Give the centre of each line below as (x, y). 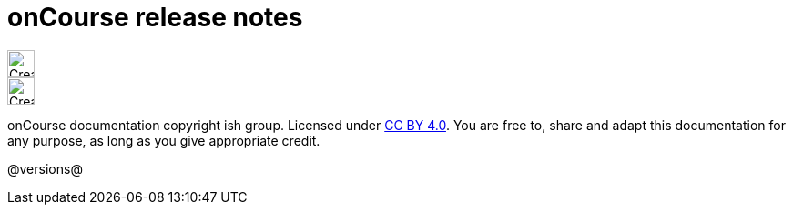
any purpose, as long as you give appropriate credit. (164, 140)
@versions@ (45, 168)
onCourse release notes (155, 17)
